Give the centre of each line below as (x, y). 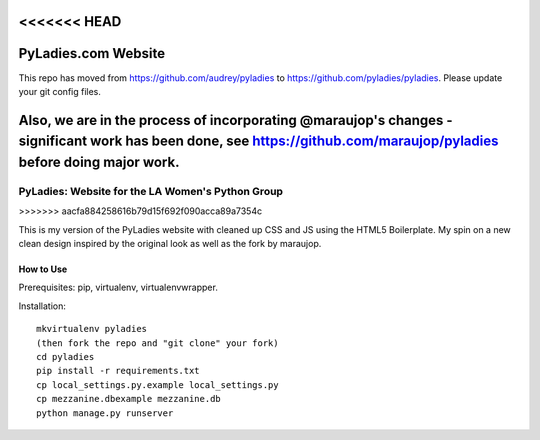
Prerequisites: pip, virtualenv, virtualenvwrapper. (118, 287)
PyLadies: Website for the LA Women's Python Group (151, 191)
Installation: (42, 306)
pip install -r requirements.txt (118, 371)
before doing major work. (99, 161)
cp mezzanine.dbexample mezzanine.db (129, 399)
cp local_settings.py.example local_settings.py (157, 384)
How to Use (43, 269)
